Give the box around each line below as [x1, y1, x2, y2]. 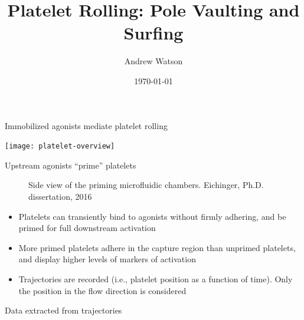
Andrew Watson [124, 55, 183, 67]
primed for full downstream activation [18, 222, 156, 234]
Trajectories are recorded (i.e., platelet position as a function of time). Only [18, 272, 293, 285]
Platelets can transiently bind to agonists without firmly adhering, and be [18, 210, 286, 222]
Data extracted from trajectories [5, 304, 122, 316]
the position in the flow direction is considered [18, 284, 187, 296]
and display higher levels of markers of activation [18, 253, 196, 265]
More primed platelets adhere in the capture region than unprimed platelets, [18, 241, 296, 253]
